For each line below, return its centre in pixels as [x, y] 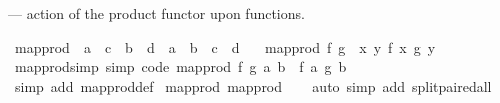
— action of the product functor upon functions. [156, 13]
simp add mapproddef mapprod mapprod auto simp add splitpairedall [253, 85]
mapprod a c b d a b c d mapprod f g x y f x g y [225, 46]
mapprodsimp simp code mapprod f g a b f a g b [180, 66]
